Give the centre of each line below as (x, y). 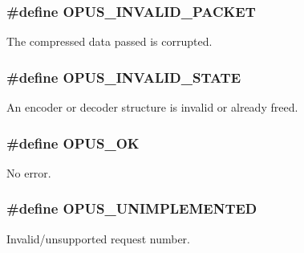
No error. (29, 172)
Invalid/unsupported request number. (98, 238)
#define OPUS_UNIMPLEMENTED (132, 208)
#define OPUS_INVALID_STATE (124, 77)
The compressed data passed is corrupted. (109, 41)
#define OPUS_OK (73, 143)
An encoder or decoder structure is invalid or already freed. (152, 107)
